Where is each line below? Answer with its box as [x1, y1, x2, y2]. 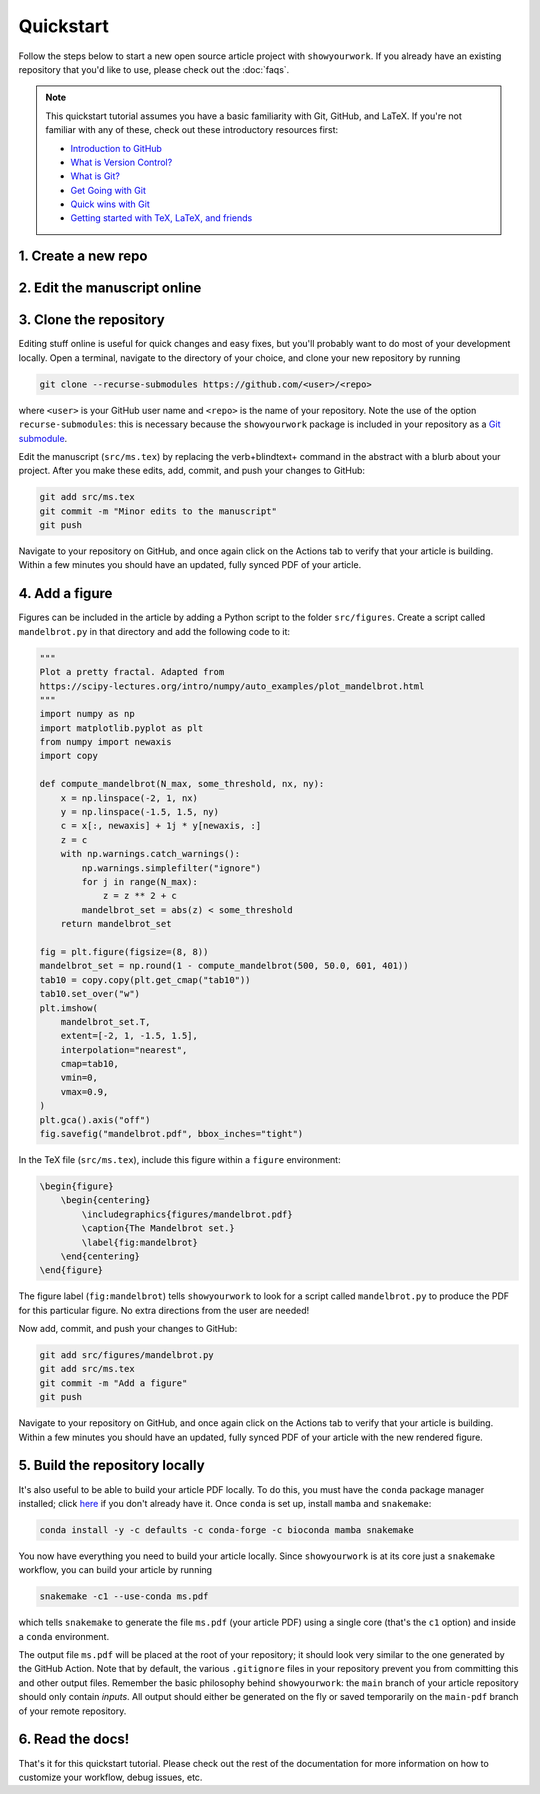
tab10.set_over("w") [39, 988, 140, 1000]
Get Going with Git [70, 184, 147, 196]
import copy [39, 750, 99, 762]
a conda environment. [18, 1630, 110, 1642]
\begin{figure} [39, 1180, 114, 1192]
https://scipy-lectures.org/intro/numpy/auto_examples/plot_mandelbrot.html [39, 680, 425, 692]
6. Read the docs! [18, 1731, 130, 1748]
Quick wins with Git [70, 198, 150, 210]
